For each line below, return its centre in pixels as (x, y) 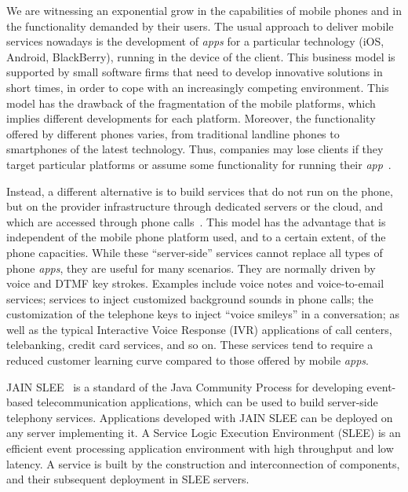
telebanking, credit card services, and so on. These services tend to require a (190, 345)
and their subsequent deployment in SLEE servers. (128, 479)
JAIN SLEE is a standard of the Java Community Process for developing (185, 386)
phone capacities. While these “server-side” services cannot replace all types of (195, 252)
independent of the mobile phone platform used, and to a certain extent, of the (196, 237)
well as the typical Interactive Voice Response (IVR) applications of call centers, (199, 329)
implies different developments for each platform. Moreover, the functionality (191, 118)
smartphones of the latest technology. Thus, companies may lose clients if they (195, 149)
